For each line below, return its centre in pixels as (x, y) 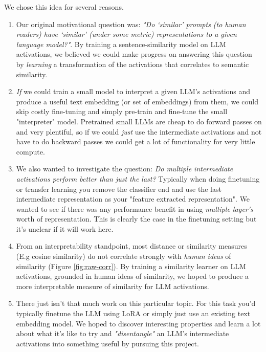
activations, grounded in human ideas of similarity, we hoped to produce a (132, 276)
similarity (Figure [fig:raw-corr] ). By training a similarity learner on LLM (131, 266)
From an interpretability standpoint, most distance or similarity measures (131, 246)
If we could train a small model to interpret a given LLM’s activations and (133, 91)
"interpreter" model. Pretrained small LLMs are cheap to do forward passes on (139, 121)
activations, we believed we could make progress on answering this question (134, 54)
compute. (30, 151)
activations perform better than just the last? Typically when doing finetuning (138, 178)
